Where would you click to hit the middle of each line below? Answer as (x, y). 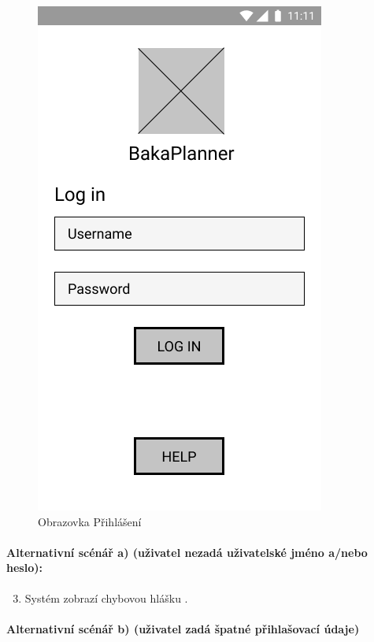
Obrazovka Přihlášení (90, 521)
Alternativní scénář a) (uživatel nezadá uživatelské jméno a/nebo (187, 552)
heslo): (24, 568)
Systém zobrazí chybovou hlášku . (106, 597)
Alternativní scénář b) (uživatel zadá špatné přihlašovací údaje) (183, 628)
